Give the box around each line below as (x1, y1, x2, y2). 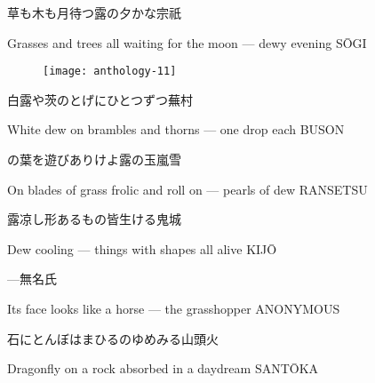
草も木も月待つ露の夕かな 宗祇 (7, 4, 181, 21)
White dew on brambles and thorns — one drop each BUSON (7, 120, 345, 139)
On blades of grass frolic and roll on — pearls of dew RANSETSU (7, 180, 368, 198)
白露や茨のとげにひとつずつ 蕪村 (7, 90, 194, 108)
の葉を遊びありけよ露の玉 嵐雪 (7, 150, 181, 169)
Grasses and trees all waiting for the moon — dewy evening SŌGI (7, 33, 367, 52)
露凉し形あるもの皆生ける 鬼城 (7, 210, 181, 228)
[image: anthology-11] (43, 65, 177, 78)
